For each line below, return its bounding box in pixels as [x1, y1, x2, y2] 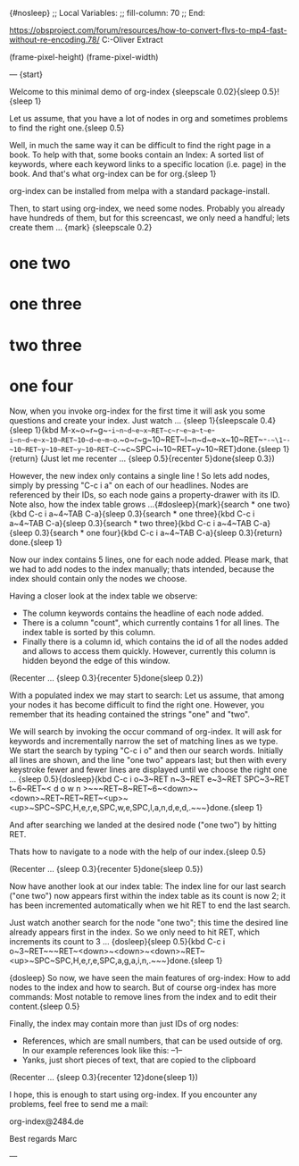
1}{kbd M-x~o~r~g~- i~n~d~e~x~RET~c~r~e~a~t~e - [34, 424, 216, 435]
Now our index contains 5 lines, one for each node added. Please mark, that [9, 554, 288, 565]
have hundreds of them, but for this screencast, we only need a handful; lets [9, 213, 290, 222]
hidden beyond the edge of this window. [21, 655, 170, 666]
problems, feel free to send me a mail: [9, 1098, 149, 1109]
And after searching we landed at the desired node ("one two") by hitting [9, 819, 277, 830]
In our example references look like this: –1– [21, 1044, 183, 1055]
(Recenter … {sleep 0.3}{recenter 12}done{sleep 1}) [9, 1071, 199, 1082]
